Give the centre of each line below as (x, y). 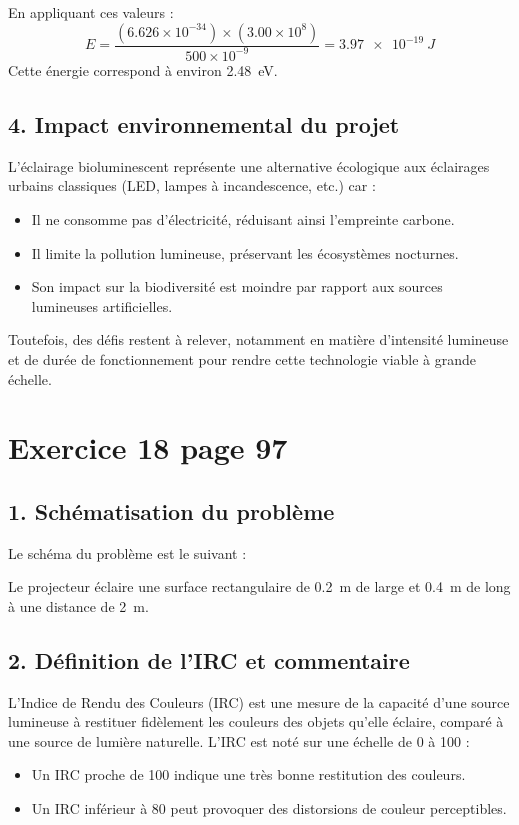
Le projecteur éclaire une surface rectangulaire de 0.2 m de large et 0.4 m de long (259, 586)
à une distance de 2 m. (78, 605)
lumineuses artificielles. (102, 305)
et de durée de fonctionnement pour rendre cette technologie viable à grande (242, 358)
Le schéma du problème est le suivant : (127, 552)
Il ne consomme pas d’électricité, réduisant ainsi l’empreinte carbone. (243, 218)
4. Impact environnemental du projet (204, 123)
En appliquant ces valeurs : (91, 12)
